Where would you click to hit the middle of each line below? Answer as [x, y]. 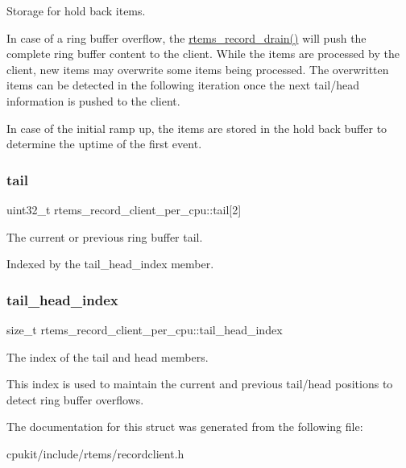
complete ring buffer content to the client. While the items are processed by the [203, 54]
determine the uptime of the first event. [104, 144]
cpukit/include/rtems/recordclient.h [95, 453]
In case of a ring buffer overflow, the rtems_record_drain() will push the [186, 37]
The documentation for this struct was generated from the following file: [185, 427]
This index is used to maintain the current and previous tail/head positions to [200, 384]
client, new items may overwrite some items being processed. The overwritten [198, 69]
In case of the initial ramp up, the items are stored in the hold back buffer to [197, 128]
